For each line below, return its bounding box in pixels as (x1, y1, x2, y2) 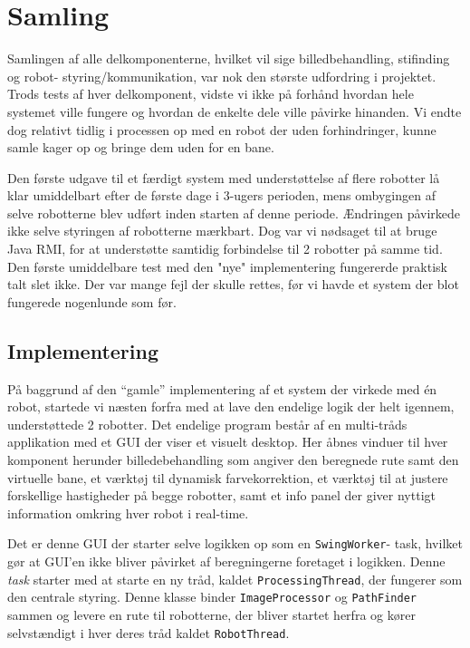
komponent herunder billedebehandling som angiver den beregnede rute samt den (7, 450, 459, 469)
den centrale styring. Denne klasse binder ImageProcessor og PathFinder (7, 587, 417, 606)
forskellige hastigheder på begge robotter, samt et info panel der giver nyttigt (7, 486, 436, 505)
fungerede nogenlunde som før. (7, 292, 177, 311)
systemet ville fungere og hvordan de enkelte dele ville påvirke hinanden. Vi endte (7, 102, 462, 121)
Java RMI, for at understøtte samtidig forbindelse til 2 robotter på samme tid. (7, 239, 443, 258)
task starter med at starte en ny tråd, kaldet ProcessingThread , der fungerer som (7, 569, 463, 588)
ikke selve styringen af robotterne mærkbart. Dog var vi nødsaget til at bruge (7, 221, 437, 240)
